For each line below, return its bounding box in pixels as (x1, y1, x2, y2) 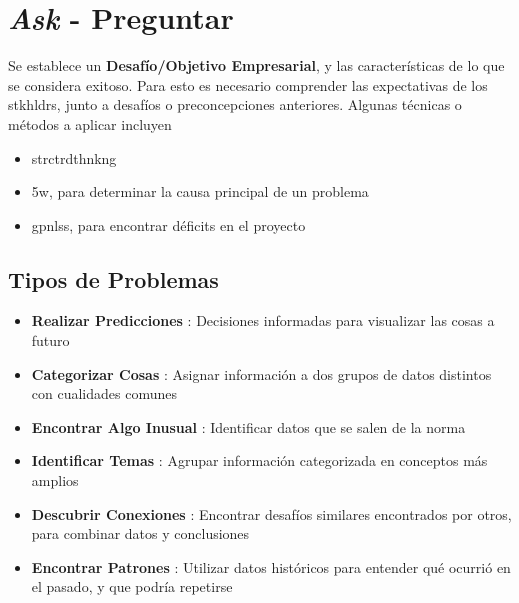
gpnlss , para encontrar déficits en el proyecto (31, 214, 306, 235)
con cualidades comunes (31, 383, 177, 404)
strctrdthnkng (31, 147, 117, 168)
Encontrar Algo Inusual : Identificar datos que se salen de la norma (31, 416, 466, 437)
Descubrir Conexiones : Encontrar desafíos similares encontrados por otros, (31, 503, 512, 524)
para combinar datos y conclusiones (31, 523, 250, 544)
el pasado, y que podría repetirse (31, 576, 233, 597)
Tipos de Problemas (8, 263, 219, 294)
